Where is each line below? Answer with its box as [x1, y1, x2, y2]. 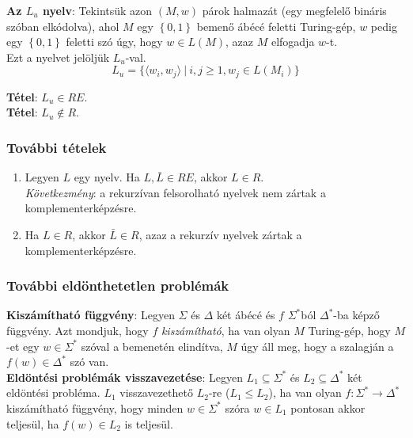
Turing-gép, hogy [308, 322, 391, 339]
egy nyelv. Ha [74, 169, 140, 185]
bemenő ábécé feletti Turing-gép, [196, 17, 356, 34]
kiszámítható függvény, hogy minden [6, 399, 184, 416]
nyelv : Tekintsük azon [42, 2, 153, 18]
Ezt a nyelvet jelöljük [6, 48, 110, 65]
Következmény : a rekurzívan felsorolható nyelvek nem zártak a [25, 184, 326, 200]
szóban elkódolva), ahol [6, 17, 119, 34]
